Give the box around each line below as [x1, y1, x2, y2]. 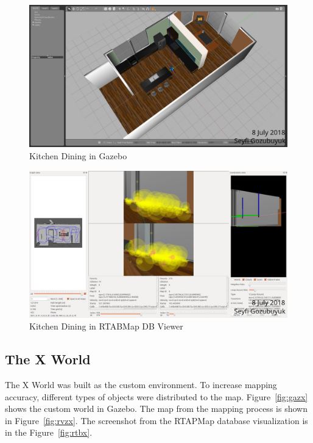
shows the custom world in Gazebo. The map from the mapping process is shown [5, 402, 308, 415]
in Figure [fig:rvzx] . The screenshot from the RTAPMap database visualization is [5, 414, 308, 427]
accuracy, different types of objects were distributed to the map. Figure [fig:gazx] [5, 390, 308, 403]
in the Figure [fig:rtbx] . [5, 426, 93, 439]
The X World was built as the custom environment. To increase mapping [5, 378, 277, 391]
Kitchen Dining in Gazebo [29, 149, 127, 162]
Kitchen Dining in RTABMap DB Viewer [29, 320, 183, 333]
